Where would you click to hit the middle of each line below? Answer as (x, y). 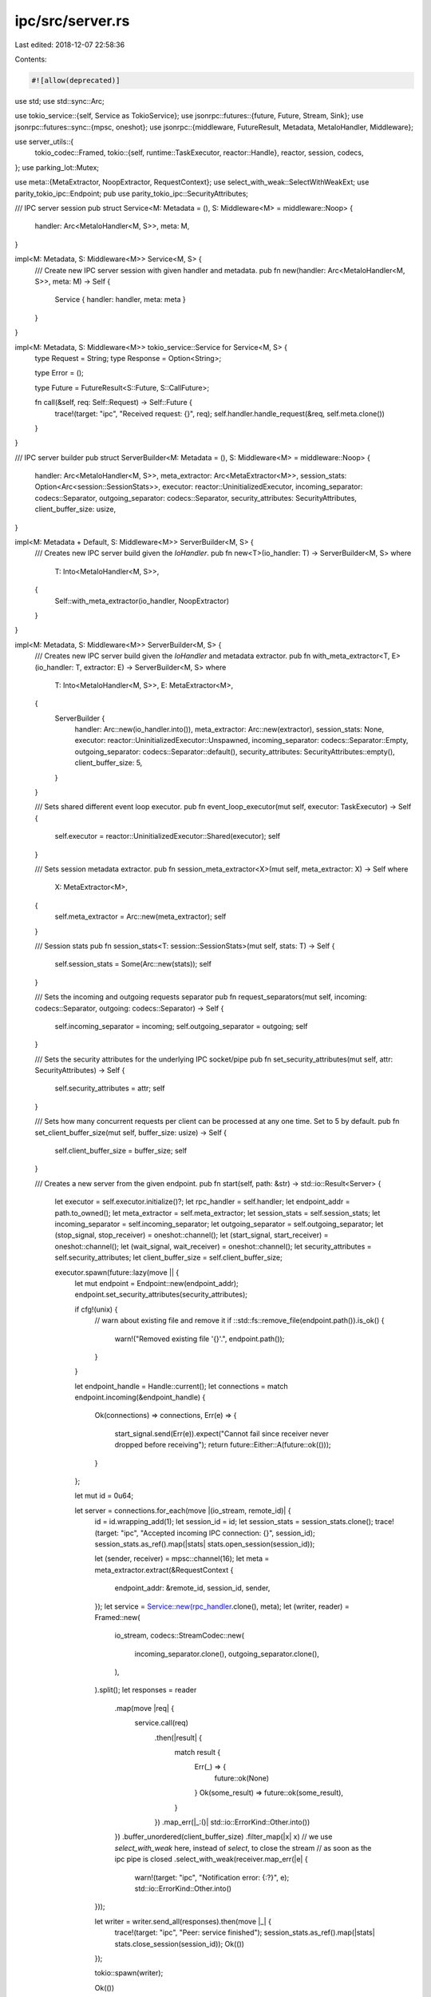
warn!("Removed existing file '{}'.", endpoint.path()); (200, 1339)
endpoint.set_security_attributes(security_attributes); (161, 1295)
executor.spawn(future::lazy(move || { (117, 1272)
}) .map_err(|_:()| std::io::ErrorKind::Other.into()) (232, 1822)
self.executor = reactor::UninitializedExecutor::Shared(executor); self (168, 836)
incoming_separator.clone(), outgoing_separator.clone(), (227, 1654)
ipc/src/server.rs (72, 21)
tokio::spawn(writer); (129, 1973)
